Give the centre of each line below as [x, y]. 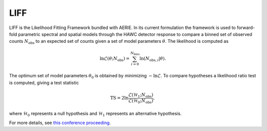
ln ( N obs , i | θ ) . [153, 59]
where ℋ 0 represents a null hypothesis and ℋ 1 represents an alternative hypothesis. [95, 114]
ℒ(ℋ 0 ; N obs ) [141, 101]
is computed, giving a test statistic [44, 82]
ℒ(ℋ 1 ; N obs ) [141, 95]
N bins [135, 53]
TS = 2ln [119, 98]
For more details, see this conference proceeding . [60, 123]
